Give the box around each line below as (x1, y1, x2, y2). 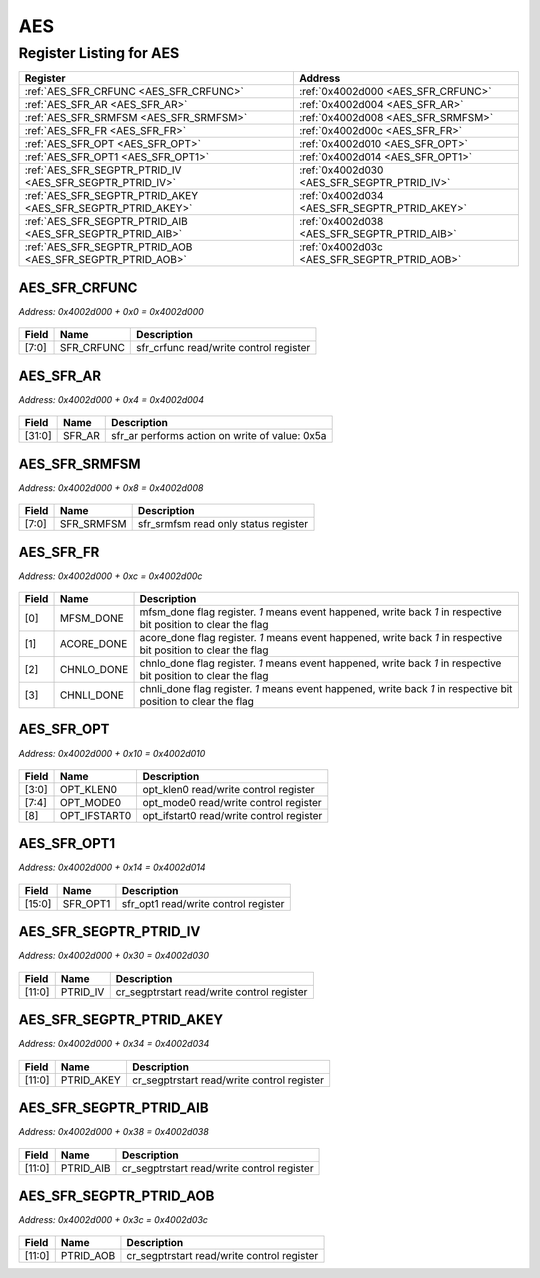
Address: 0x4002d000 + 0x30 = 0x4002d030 (18, 950, 210, 962)
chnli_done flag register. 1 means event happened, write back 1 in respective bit (139, 682, 513, 696)
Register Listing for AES (18, 44, 180, 62)
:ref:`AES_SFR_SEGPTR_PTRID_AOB (24, 240, 193, 254)
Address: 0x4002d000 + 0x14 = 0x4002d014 (18, 861, 206, 874)
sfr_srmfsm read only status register (137, 517, 309, 531)
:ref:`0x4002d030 (298, 163, 384, 177)
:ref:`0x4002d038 (298, 215, 384, 229)
